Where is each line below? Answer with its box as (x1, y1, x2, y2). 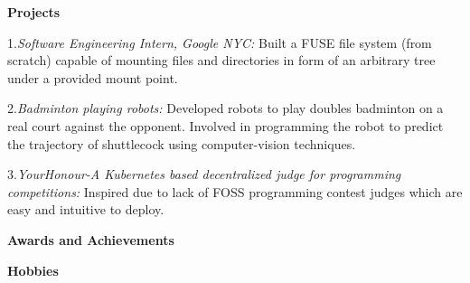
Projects (7, 3, 61, 21)
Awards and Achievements (7, 230, 174, 249)
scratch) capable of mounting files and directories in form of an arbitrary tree (7, 51, 436, 70)
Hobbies (7, 260, 59, 279)
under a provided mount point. (7, 68, 178, 87)
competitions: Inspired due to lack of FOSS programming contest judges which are (7, 182, 463, 201)
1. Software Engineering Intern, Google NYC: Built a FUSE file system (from (7, 33, 432, 52)
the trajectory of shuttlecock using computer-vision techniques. (7, 134, 356, 153)
